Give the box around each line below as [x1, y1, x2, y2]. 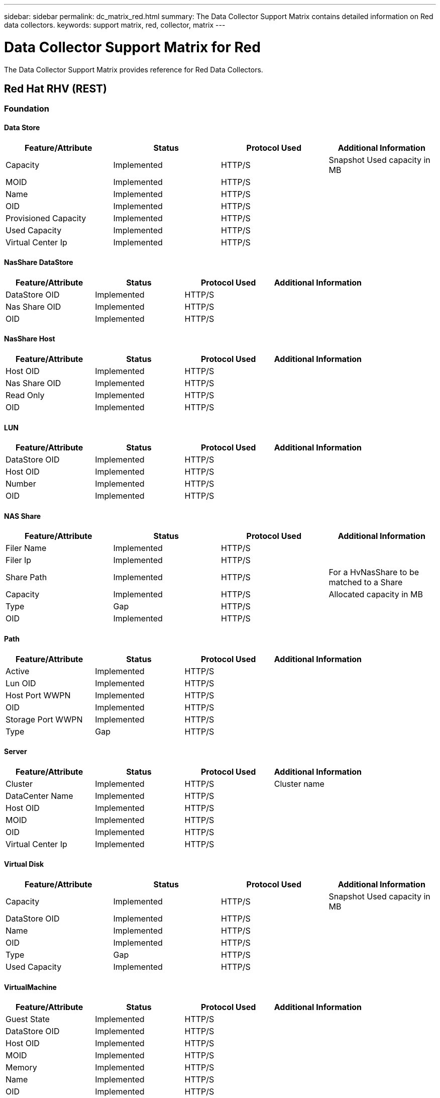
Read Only [6, 390, 45, 400]
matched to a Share [328, 577, 403, 588]
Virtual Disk [4, 860, 44, 869]
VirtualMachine [4, 982, 57, 991]
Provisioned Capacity [6, 213, 86, 223]
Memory [6, 1062, 37, 1073]
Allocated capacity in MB [328, 589, 423, 600]
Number [6, 479, 36, 489]
